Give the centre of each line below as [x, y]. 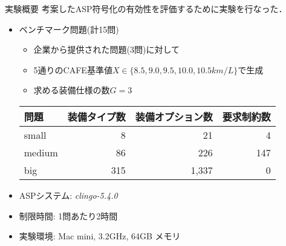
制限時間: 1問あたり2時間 [68, 215]
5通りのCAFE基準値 [73, 69]
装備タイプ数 [96, 116]
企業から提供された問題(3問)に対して [107, 49]
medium [41, 152]
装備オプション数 [174, 116]
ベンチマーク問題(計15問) [69, 29]
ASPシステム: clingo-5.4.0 [68, 195]
